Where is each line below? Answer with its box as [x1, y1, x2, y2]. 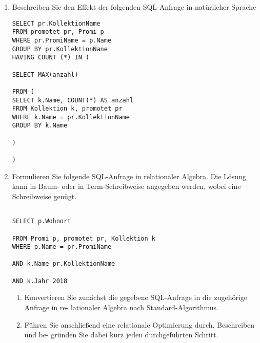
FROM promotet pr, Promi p [12, 28, 104, 36]
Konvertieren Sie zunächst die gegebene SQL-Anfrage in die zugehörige [24, 292, 248, 303]
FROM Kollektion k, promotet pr [12, 105, 123, 113]
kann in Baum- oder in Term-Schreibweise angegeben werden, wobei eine [12, 181, 241, 191]
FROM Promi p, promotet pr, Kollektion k [12, 234, 155, 242]
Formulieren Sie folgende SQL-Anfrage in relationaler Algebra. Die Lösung [12, 170, 246, 181]
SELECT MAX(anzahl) [12, 71, 78, 78]
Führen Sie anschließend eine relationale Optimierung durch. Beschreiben [24, 319, 255, 330]
